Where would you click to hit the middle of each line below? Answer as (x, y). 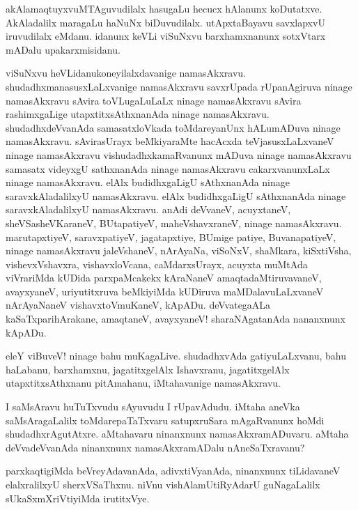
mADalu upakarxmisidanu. (63, 49)
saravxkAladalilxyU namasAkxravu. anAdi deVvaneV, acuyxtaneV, (148, 209)
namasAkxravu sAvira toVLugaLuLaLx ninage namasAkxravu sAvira (154, 100)
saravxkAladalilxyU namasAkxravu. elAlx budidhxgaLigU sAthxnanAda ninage (176, 195)
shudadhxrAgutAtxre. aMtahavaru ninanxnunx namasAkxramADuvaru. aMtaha (177, 434)
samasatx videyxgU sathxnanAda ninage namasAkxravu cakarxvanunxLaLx (168, 168)
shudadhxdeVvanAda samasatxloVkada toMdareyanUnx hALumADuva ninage (173, 127)
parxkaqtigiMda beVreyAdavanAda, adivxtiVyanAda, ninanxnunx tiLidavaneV (173, 471)
